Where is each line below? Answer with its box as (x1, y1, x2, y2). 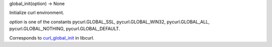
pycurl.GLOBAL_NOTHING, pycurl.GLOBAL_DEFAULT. (9, 26, 120, 32)
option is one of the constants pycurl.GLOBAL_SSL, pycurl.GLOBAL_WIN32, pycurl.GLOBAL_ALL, (9, 19, 210, 25)
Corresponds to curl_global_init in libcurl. (9, 35, 95, 41)
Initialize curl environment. (9, 10, 64, 16)
